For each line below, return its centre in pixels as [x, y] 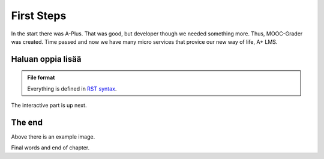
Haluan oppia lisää [46, 59]
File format [41, 77]
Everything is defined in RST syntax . [72, 88]
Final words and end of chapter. [50, 148]
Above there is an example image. [53, 137]
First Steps [39, 16]
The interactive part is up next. [49, 106]
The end [27, 122]
